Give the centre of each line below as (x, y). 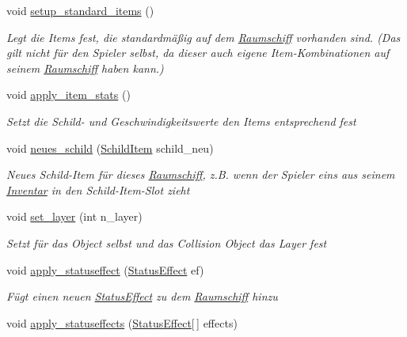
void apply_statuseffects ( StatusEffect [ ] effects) (122, 322)
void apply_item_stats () (68, 95)
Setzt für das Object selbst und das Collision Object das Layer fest (167, 242)
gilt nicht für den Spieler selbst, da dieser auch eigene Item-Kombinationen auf (198, 53)
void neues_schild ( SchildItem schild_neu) (110, 148)
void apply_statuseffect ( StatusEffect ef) (105, 269)
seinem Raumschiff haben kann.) (85, 68)
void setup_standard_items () (80, 10)
